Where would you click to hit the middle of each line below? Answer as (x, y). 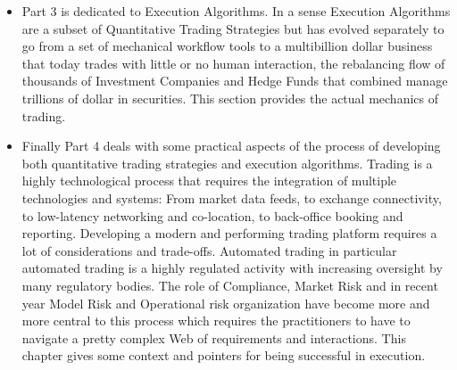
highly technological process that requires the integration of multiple (209, 181)
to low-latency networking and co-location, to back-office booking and (212, 215)
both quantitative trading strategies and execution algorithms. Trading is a (227, 163)
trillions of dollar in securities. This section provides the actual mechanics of (230, 98)
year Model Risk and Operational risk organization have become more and (226, 303)
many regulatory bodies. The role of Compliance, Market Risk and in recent (230, 285)
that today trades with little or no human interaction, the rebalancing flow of (233, 63)
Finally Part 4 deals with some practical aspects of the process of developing (231, 146)
